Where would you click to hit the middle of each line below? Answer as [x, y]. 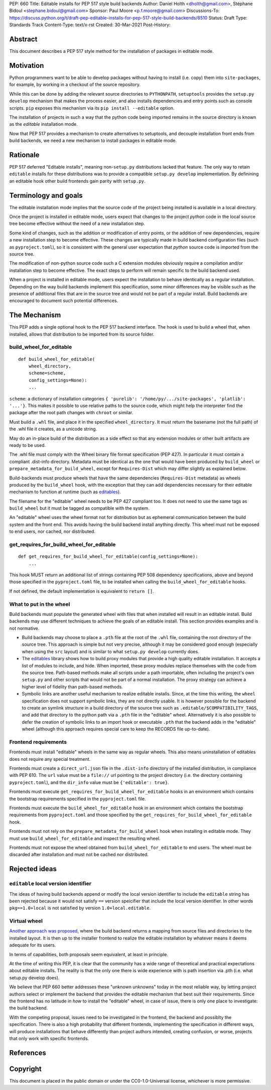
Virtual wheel [26, 921]
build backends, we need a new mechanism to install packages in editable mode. [93, 140]
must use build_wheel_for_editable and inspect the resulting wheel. [85, 838]
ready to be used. [28, 445]
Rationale [24, 155]
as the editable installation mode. [43, 124]
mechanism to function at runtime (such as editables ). [65, 492]
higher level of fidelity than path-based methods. [72, 686]
